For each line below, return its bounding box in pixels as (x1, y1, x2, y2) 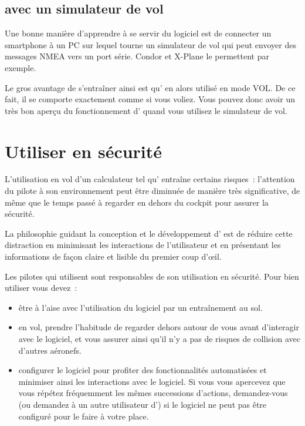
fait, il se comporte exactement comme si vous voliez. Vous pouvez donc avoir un (5, 93, 295, 105)
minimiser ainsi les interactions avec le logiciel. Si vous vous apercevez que (18, 375, 286, 387)
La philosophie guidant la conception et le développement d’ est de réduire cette (5, 227, 293, 239)
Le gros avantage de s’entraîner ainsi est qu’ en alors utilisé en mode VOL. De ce (5, 81, 296, 93)
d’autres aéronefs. (18, 344, 82, 356)
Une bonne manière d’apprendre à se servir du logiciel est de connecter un (5, 27, 272, 39)
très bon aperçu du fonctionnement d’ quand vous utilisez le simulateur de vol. (5, 104, 287, 116)
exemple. (5, 61, 36, 73)
